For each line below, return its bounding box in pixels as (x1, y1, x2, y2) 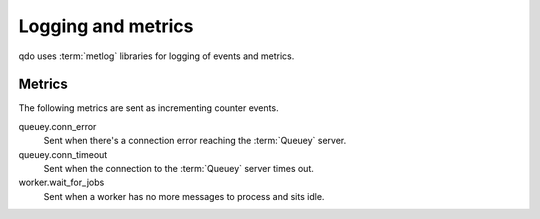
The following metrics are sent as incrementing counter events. (18, 102, 279, 114)
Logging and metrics (18, 15, 194, 37)
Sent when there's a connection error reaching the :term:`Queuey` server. (43, 135, 347, 147)
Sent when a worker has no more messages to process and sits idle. (43, 190, 325, 202)
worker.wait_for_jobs (18, 176, 105, 189)
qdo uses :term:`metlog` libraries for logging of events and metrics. (18, 50, 295, 62)
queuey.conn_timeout (18, 148, 108, 160)
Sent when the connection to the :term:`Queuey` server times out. (43, 163, 314, 175)
